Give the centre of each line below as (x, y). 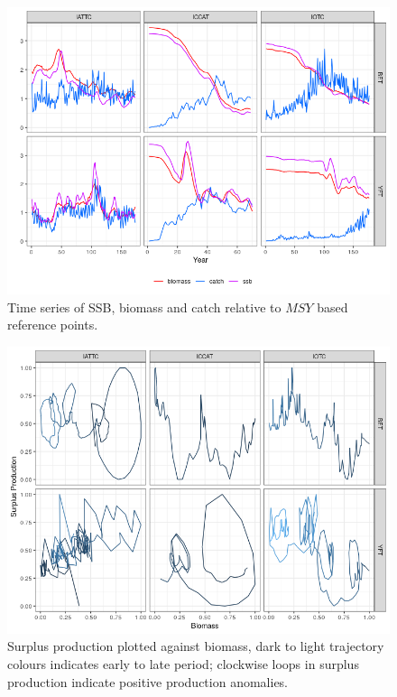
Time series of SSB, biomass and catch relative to (144, 307)
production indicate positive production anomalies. (148, 681)
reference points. (53, 325)
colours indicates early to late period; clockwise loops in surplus (183, 663)
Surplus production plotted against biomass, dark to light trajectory (196, 646)
